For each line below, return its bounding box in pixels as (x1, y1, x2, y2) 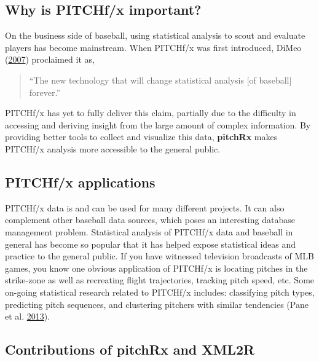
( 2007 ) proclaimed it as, (5, 53, 95, 66)
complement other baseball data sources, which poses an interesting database (5, 213, 295, 226)
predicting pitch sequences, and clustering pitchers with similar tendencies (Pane (5, 297, 309, 310)
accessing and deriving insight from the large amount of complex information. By (5, 118, 311, 131)
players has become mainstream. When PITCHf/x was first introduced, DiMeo (5, 41, 302, 53)
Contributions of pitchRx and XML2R (5, 340, 255, 359)
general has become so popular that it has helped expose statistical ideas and (5, 237, 296, 250)
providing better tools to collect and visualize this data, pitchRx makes (5, 130, 278, 143)
